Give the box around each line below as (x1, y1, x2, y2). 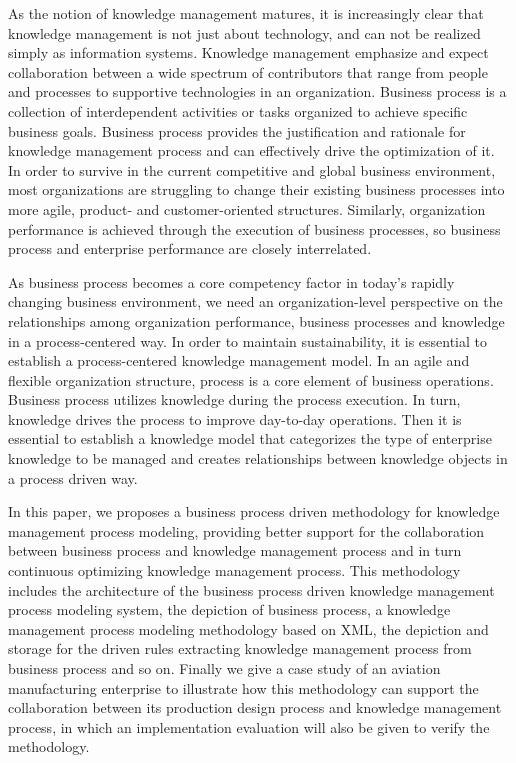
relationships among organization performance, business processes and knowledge (8, 310, 505, 331)
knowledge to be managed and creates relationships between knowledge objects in (8, 448, 508, 469)
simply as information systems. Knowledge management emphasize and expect (8, 42, 489, 63)
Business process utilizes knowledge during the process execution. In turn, (8, 389, 461, 410)
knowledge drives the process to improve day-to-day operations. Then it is (8, 408, 462, 429)
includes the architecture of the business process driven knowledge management (8, 579, 495, 600)
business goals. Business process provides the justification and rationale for (8, 120, 466, 141)
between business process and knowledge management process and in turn (8, 540, 462, 561)
